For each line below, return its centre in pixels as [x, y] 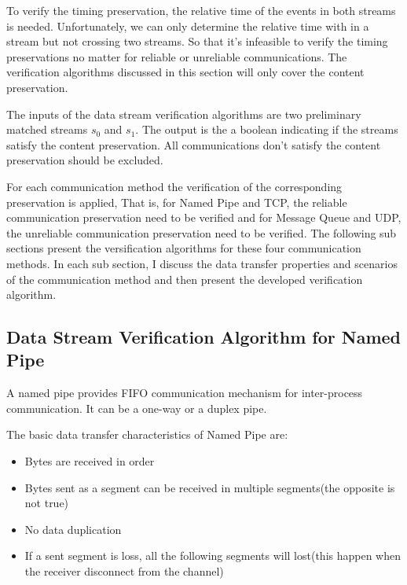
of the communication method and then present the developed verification [185, 279]
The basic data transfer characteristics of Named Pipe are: [147, 434]
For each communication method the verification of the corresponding [174, 186]
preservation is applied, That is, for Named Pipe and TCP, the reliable [177, 202]
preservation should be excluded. [85, 160]
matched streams [47, 129]
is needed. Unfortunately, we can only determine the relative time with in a [188, 26]
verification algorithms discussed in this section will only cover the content [185, 72]
